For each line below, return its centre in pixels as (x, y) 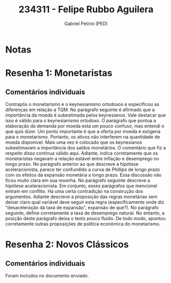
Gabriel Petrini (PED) (86, 24)
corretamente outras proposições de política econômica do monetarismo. (83, 224)
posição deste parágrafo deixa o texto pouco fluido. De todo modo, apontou (85, 218)
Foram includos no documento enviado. (47, 275)
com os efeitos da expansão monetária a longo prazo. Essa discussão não (83, 175)
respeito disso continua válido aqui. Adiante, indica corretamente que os (82, 153)
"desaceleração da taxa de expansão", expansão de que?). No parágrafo (82, 207)
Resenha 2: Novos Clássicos (67, 245)
